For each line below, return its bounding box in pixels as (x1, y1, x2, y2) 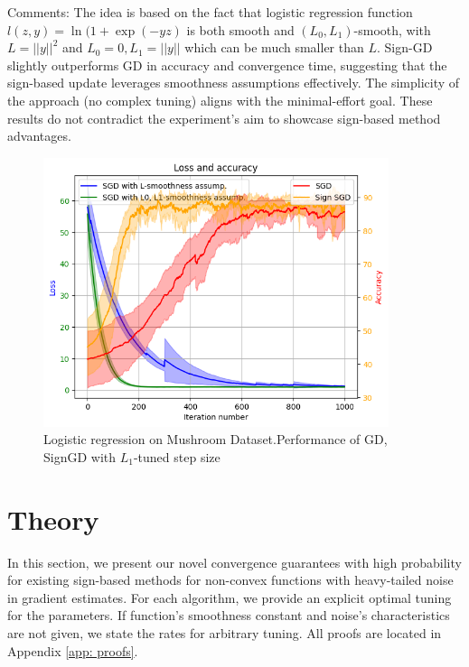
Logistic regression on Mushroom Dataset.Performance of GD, (43, 430, 388, 449)
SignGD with (43, 447, 117, 466)
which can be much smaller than (184, 38, 364, 57)
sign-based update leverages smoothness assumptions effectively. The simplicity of (7, 73, 460, 92)
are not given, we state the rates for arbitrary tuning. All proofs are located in (7, 624, 442, 643)
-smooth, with (353, 20, 431, 39)
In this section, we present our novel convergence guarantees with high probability (7, 552, 462, 571)
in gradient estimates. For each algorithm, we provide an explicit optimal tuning (7, 588, 452, 607)
